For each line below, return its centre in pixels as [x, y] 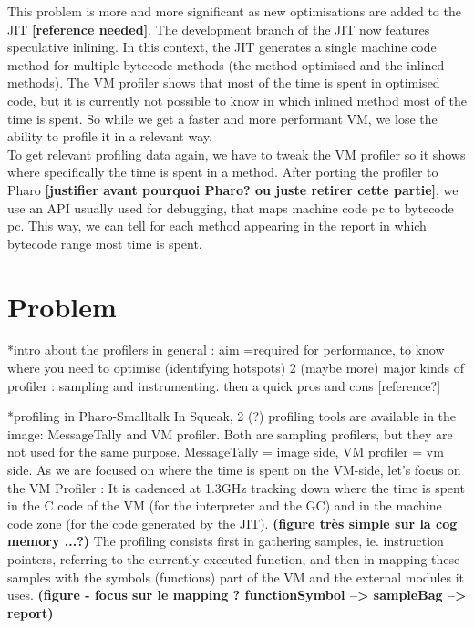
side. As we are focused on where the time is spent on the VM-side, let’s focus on [234, 469]
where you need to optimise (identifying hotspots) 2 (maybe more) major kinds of [236, 368]
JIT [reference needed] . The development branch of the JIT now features [219, 29]
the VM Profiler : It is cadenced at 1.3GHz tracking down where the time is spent [236, 487]
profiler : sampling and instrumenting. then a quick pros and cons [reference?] [224, 385]
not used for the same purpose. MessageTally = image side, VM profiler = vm [226, 452]
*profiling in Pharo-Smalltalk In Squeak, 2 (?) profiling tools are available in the [232, 416]
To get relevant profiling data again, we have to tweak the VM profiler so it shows [237, 154]
